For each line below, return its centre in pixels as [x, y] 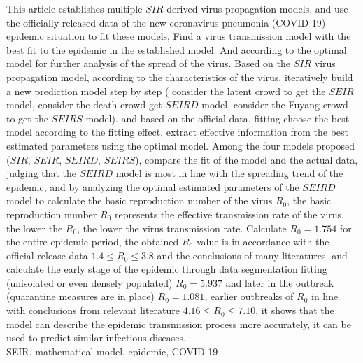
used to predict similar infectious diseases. [96, 337]
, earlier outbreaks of [249, 296]
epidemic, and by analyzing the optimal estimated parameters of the [153, 186]
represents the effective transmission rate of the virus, [229, 214]
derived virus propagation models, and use [257, 8]
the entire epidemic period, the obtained [93, 242]
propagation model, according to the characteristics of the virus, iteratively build [180, 77]
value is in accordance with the [263, 242]
